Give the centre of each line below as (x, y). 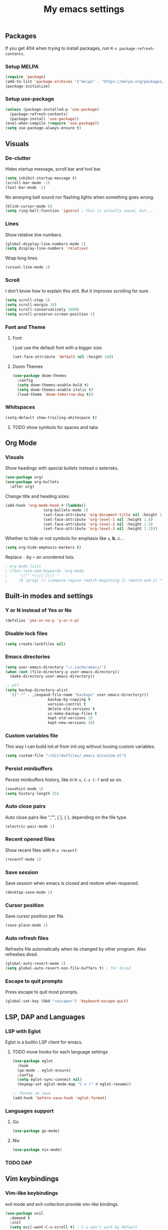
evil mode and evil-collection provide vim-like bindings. (62, 1204)
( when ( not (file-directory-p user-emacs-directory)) (62, 672)
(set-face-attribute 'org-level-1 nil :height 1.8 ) (98, 519)
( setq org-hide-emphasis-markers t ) (43, 548)
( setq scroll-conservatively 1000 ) (42, 310)
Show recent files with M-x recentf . (42, 850)
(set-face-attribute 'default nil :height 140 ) (63, 357)
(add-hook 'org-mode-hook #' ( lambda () (45, 506)
